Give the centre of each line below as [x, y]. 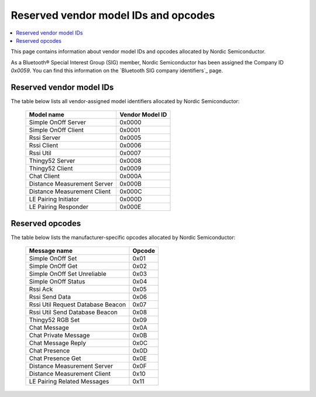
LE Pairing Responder [59, 207]
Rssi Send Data [50, 297]
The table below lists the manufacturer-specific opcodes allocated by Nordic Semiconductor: [123, 237]
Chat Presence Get [55, 358]
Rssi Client [44, 145]
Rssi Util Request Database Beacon [78, 304]
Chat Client [44, 176]
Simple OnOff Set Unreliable [68, 274]
